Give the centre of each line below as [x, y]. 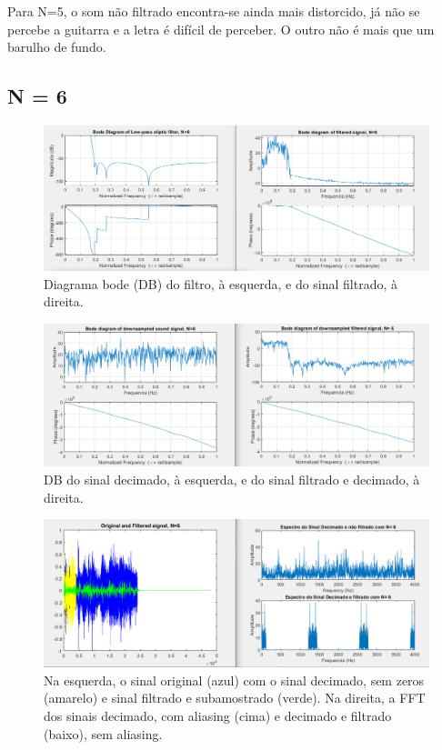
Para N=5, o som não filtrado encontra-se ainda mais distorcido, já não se [214, 11]
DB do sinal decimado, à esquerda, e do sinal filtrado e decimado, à [232, 479]
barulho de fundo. [57, 47]
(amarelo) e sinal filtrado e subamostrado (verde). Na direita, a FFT [235, 698]
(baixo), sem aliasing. [103, 733]
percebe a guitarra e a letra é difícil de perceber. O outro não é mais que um [221, 29]
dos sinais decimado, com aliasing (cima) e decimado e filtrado [218, 716]
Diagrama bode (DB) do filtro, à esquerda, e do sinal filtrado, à [221, 283]
